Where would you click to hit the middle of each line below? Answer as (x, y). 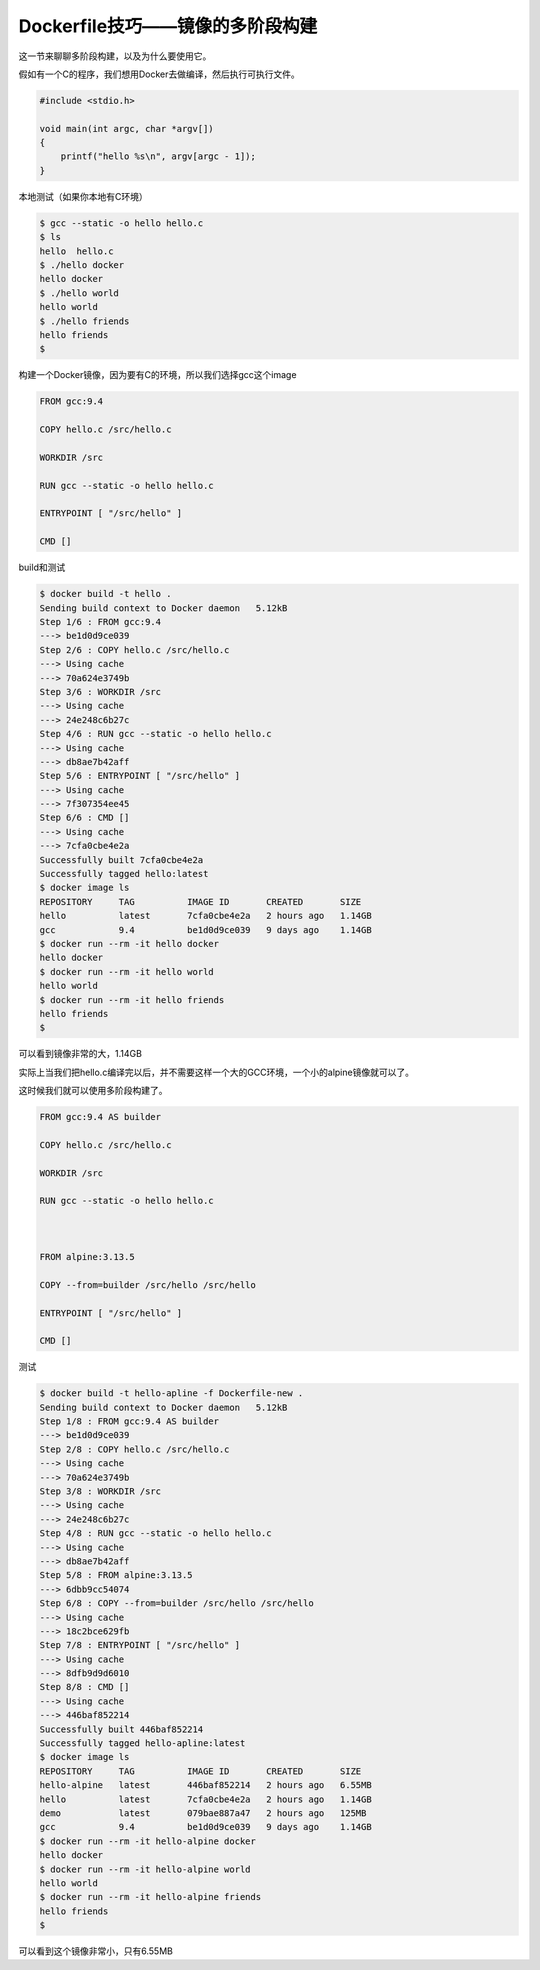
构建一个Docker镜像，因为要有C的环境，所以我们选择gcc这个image (157, 375)
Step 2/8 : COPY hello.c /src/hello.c (134, 1449)
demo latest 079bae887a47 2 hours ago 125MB (203, 1813)
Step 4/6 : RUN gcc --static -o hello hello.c (155, 734)
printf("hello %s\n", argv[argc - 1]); (158, 156)
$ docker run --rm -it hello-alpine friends (150, 1897)
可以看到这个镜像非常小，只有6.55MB (96, 1951)
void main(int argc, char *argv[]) (126, 128)
